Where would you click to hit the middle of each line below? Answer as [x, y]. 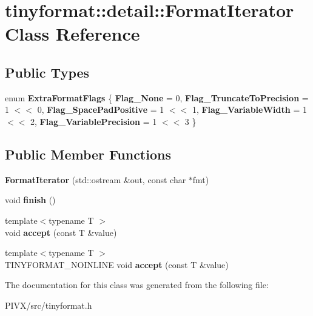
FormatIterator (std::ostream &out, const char [96, 179]
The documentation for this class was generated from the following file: [137, 285]
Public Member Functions [88, 154]
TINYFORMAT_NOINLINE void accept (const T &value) [117, 264]
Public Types [47, 72]
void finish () [30, 200]
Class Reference [72, 34]
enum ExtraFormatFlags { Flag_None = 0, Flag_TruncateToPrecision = [157, 97]
